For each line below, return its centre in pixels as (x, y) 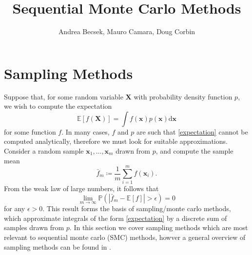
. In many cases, (86, 131)
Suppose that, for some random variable (64, 96)
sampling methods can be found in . (58, 246)
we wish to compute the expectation (58, 106)
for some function (30, 131)
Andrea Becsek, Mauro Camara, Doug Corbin (127, 31)
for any (15, 208)
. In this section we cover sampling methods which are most (159, 227)
